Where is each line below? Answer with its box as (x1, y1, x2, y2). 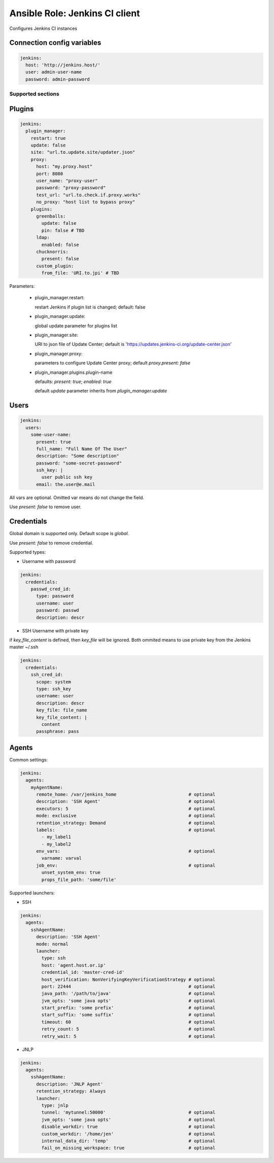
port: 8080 (36, 170, 63, 177)
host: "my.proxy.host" (36, 164, 93, 169)
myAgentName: (30, 784, 63, 790)
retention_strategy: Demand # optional (36, 820, 216, 826)
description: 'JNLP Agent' (36, 1081, 104, 1087)
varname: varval (41, 855, 82, 861)
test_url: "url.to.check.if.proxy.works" (36, 192, 141, 198)
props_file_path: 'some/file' (41, 876, 117, 883)
